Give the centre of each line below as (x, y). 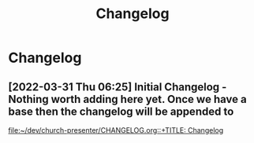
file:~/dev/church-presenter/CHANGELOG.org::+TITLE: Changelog (116, 130)
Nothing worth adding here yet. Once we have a (127, 99)
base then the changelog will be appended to (121, 111)
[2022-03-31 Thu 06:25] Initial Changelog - (118, 87)
